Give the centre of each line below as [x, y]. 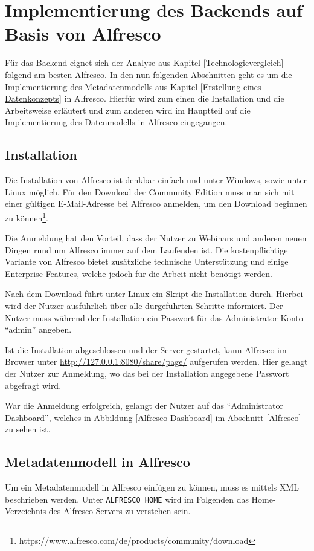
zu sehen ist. [28, 429]
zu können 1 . [27, 217]
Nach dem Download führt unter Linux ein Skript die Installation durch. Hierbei [154, 294]
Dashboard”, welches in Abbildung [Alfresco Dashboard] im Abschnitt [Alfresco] [153, 417]
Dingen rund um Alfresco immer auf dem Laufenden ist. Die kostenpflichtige [146, 249]
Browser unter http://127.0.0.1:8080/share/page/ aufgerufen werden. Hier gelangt [156, 361]
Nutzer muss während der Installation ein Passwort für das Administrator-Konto [154, 317]
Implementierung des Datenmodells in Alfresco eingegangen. [116, 122]
